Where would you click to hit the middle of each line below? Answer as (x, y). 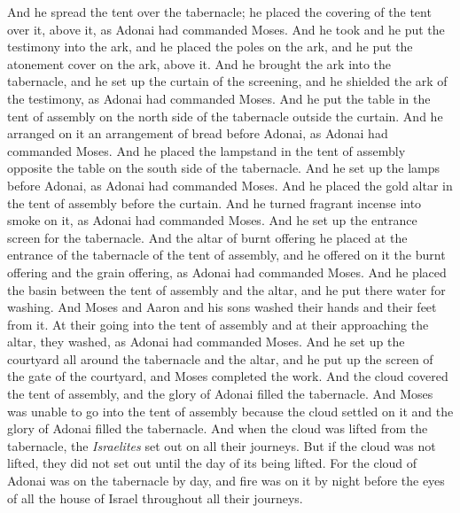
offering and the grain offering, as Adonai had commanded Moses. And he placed (227, 272)
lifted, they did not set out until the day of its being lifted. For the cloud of (212, 463)
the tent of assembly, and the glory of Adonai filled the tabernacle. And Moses (220, 394)
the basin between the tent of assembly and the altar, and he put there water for (226, 289)
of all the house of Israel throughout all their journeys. (155, 497)
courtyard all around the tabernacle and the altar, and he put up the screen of (220, 358)
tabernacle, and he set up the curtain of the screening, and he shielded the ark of (227, 81)
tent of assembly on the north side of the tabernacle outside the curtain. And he (225, 116)
